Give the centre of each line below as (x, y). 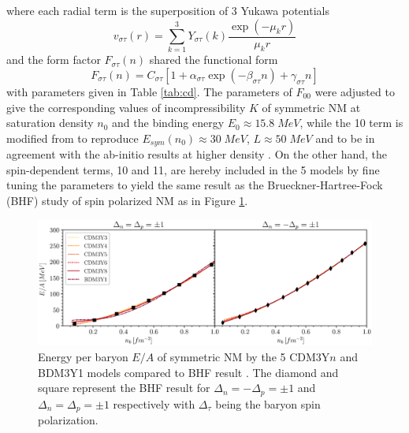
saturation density (50, 123)
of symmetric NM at (311, 107)
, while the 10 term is (351, 123)
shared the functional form (214, 60)
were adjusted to (355, 91)
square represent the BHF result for (124, 388)
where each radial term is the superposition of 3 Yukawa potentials (168, 10)
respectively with (154, 403)
